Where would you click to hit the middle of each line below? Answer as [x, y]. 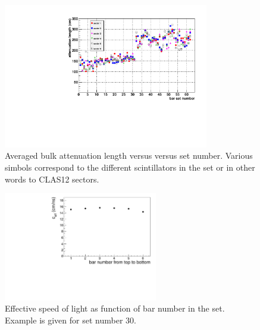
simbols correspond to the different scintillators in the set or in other [130, 167]
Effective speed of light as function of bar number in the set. [115, 308]
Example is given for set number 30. [71, 320]
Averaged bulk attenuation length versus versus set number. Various [129, 155]
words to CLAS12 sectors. [52, 179]
